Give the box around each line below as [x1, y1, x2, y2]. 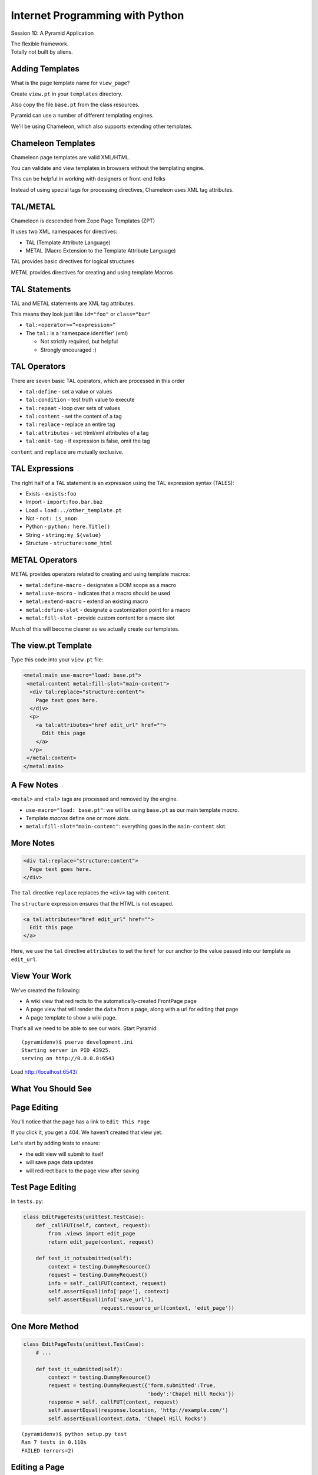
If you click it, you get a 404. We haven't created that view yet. [11, 1129, 163, 1136]
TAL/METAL [11, 201, 55, 212]
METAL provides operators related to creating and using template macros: [11, 571, 191, 578]
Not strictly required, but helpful [40, 338, 118, 345]
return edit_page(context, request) [48, 1238, 154, 1245]
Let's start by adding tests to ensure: [11, 1139, 100, 1147]
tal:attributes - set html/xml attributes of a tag [25, 429, 150, 436]
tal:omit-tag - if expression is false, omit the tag [25, 437, 150, 445]
